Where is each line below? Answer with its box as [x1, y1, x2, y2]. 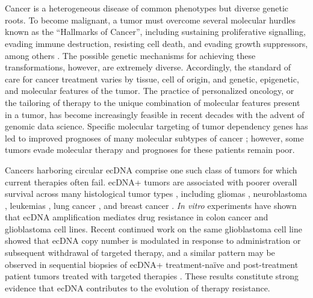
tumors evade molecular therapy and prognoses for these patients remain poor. [5, 143, 295, 156]
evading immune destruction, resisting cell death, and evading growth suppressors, [5, 37, 308, 49]
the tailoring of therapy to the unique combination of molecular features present [5, 96, 300, 108]
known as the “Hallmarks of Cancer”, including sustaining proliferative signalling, [5, 25, 306, 38]
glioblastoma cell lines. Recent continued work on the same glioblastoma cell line [5, 222, 302, 235]
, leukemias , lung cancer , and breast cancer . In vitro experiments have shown [5, 199, 297, 211]
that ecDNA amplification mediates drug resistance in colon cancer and [5, 211, 268, 223]
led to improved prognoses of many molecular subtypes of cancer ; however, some [5, 131, 304, 144]
